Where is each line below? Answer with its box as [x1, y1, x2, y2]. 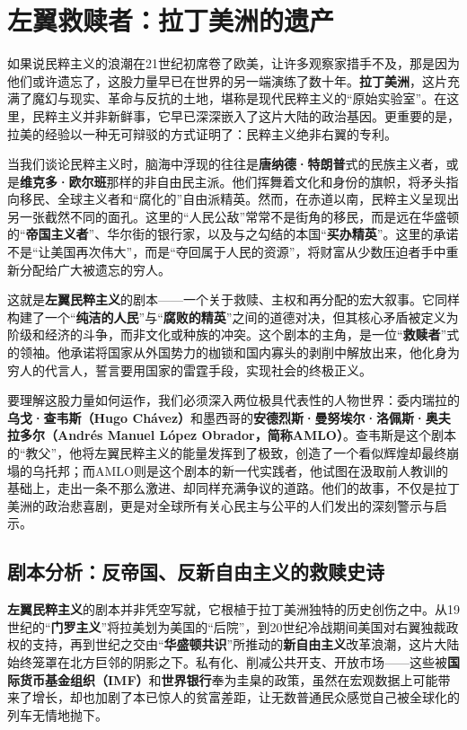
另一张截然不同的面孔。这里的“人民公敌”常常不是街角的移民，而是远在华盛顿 [7, 207, 460, 225]
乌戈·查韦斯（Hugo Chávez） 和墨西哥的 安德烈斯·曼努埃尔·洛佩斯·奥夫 [7, 408, 451, 427]
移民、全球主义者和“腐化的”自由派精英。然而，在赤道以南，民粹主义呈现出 [19, 189, 460, 208]
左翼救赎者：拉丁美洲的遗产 [7, 2, 335, 39]
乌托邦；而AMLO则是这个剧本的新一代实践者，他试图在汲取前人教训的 [31, 461, 448, 479]
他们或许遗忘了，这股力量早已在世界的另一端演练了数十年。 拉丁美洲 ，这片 [7, 71, 447, 90]
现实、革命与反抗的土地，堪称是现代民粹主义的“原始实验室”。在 [69, 89, 447, 108]
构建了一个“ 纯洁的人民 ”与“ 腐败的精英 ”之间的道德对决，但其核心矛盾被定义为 [7, 307, 459, 326]
